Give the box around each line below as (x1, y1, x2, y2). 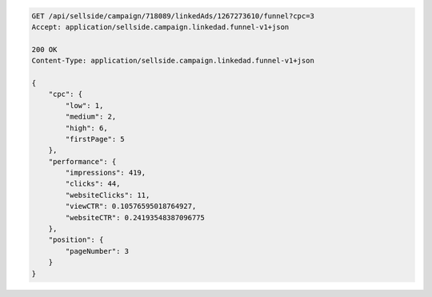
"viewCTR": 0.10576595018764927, (65, 202, 197, 211)
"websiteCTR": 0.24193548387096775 (65, 213, 206, 222)
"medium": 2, (65, 112, 117, 122)
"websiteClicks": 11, (65, 191, 150, 199)
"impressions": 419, (65, 168, 146, 178)
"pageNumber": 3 (65, 247, 130, 255)
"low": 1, (65, 101, 104, 110)
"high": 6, (65, 123, 108, 132)
